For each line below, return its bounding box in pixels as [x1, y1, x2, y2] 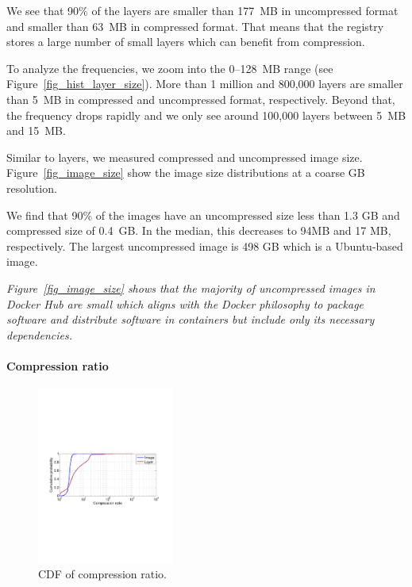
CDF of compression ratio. [38, 566, 167, 582]
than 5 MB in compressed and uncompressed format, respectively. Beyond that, [6, 90, 395, 107]
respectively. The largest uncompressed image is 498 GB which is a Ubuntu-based [6, 237, 403, 254]
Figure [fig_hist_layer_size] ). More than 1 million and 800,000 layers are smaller [6, 75, 403, 92]
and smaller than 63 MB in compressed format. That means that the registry [6, 17, 384, 34]
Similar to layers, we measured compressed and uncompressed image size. [6, 148, 363, 165]
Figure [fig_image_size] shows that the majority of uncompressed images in [6, 279, 375, 296]
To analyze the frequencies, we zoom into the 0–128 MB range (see [6, 59, 333, 76]
